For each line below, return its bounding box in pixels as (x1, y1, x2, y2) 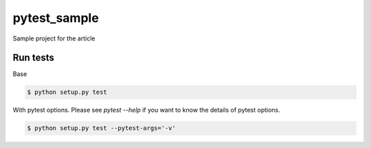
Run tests (12, 52, 54, 64)
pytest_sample (12, 10, 99, 25)
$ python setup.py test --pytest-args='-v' (27, 124, 177, 132)
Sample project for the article (12, 34, 95, 42)
